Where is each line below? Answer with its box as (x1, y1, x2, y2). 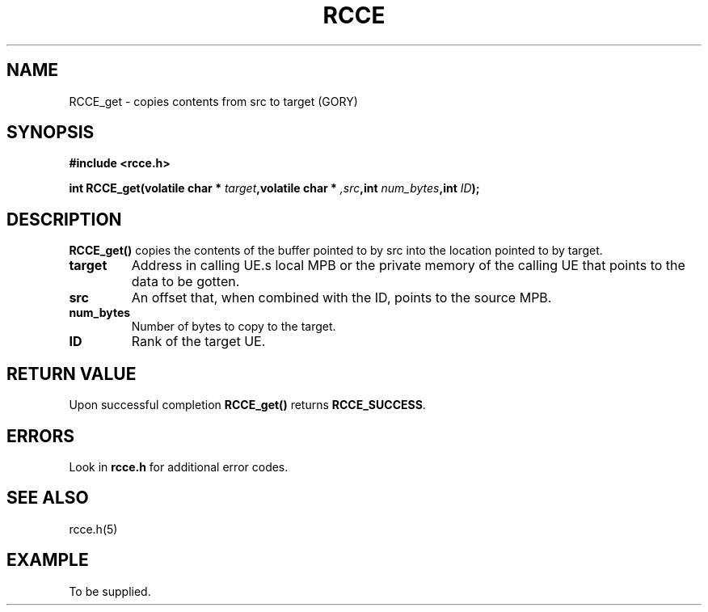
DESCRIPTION (6, 209, 122, 230)
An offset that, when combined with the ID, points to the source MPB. (131, 289, 552, 306)
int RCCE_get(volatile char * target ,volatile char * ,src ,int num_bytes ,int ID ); (69, 181, 480, 196)
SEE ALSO (6, 487, 89, 509)
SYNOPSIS (6, 122, 95, 143)
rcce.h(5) (69, 521, 118, 536)
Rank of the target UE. (131, 333, 266, 350)
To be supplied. (69, 584, 151, 598)
